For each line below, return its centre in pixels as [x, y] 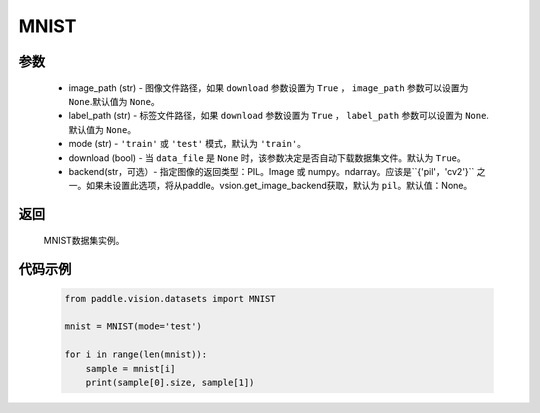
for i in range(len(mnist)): [136, 354]
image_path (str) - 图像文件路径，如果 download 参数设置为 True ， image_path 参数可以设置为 [268, 87]
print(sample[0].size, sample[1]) [170, 383]
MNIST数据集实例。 [84, 240]
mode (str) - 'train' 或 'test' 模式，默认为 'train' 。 [187, 144]
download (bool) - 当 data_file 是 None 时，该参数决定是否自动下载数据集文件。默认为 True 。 [267, 157]
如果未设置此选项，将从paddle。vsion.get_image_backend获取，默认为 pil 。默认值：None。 [279, 186]
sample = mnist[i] [130, 368]
